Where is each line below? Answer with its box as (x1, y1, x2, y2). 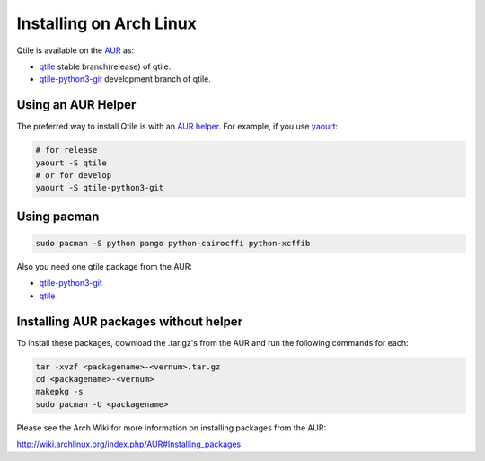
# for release (35, 145, 98, 155)
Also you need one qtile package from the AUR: (16, 261, 193, 271)
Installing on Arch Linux (16, 13, 198, 33)
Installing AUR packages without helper (16, 314, 242, 329)
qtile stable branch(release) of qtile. (39, 61, 172, 72)
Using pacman (16, 208, 100, 224)
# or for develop (35, 171, 112, 180)
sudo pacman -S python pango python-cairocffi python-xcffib (35, 238, 311, 248)
